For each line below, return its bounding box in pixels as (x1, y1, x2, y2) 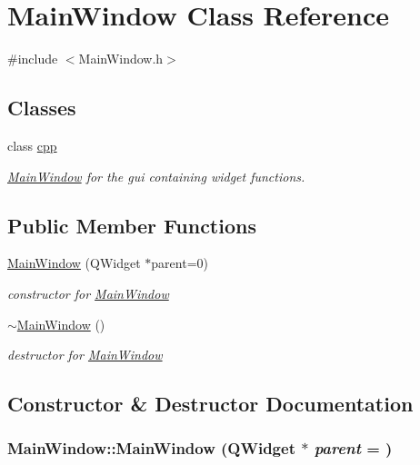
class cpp (7, 135, 57, 154)
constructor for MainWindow (7, 283, 169, 302)
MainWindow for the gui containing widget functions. (7, 166, 305, 185)
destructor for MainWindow (7, 345, 163, 364)
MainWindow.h (78, 49, 164, 68)
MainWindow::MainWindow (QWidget (7, 437, 295, 460)
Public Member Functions (7, 211, 256, 239)
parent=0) (151, 253, 208, 272)
